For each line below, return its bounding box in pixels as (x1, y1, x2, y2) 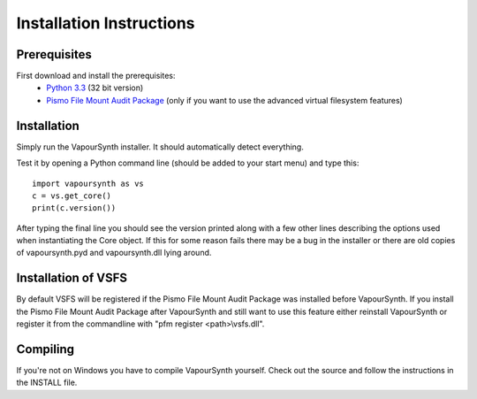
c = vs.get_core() (32, 190, 112, 201)
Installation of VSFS (16, 271, 128, 286)
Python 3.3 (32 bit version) (46, 82, 144, 93)
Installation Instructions (16, 13, 195, 33)
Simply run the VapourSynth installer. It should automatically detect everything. (16, 142, 304, 152)
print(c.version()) (32, 203, 117, 213)
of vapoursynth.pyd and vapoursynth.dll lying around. (16, 248, 212, 258)
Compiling (16, 341, 75, 357)
